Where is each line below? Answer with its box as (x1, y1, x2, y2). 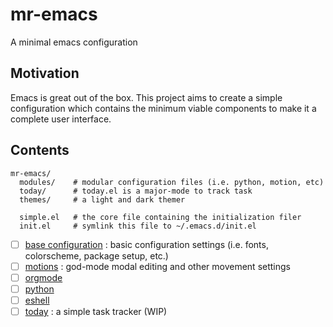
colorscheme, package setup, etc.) (24, 249, 169, 262)
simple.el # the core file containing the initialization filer (19, 212, 302, 222)
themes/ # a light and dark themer (19, 194, 186, 205)
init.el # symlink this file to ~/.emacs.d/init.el (19, 221, 257, 231)
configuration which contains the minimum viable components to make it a (10, 102, 317, 114)
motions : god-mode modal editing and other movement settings (24, 260, 291, 272)
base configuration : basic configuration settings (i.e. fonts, (24, 238, 269, 250)
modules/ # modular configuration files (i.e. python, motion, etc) (19, 177, 325, 187)
